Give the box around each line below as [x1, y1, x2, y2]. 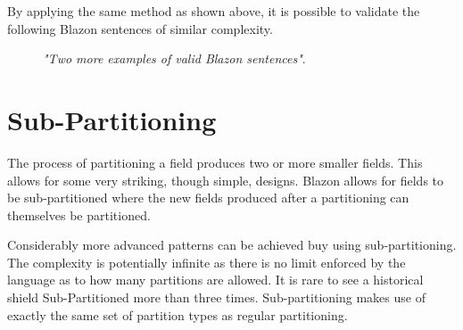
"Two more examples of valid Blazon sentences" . [43, 49, 306, 68]
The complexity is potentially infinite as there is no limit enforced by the [7, 252, 406, 271]
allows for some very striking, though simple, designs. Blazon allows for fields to [7, 170, 444, 189]
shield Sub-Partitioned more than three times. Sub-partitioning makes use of [7, 288, 426, 307]
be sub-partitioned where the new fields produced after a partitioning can [7, 188, 409, 207]
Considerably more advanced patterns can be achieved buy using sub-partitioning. [7, 235, 457, 254]
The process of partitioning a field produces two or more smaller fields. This [7, 153, 423, 171]
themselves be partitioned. [7, 205, 151, 224]
